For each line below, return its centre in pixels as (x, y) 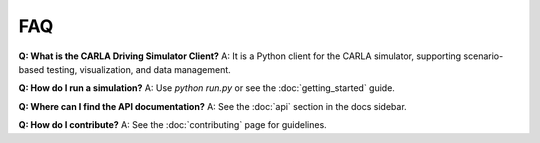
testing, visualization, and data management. (139, 69)
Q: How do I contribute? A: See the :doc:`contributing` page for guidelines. (172, 125)
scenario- (483, 56)
